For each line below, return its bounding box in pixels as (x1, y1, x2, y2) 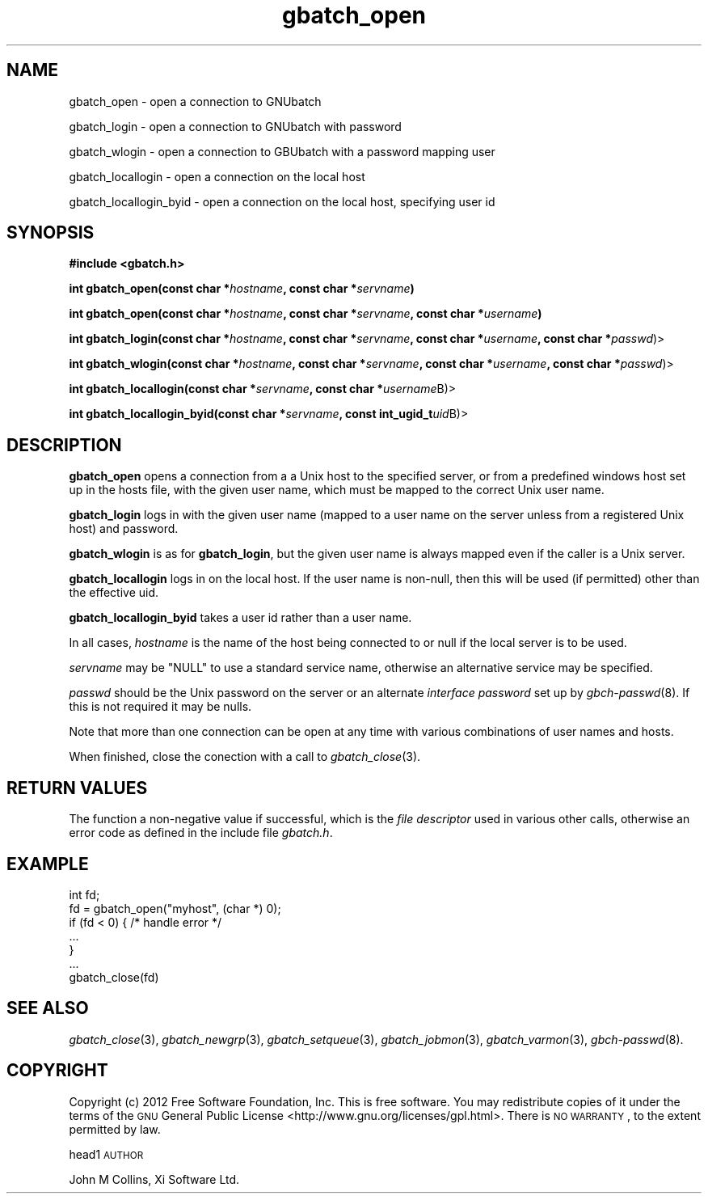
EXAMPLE (6, 853, 89, 874)
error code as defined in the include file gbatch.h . (69, 826, 333, 840)
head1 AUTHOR (69, 1147, 144, 1161)
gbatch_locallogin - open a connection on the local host (69, 169, 365, 184)
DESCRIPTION (6, 434, 122, 455)
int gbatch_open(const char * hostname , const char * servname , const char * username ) (69, 306, 542, 321)
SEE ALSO (6, 998, 89, 1019)
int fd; (69, 887, 100, 902)
